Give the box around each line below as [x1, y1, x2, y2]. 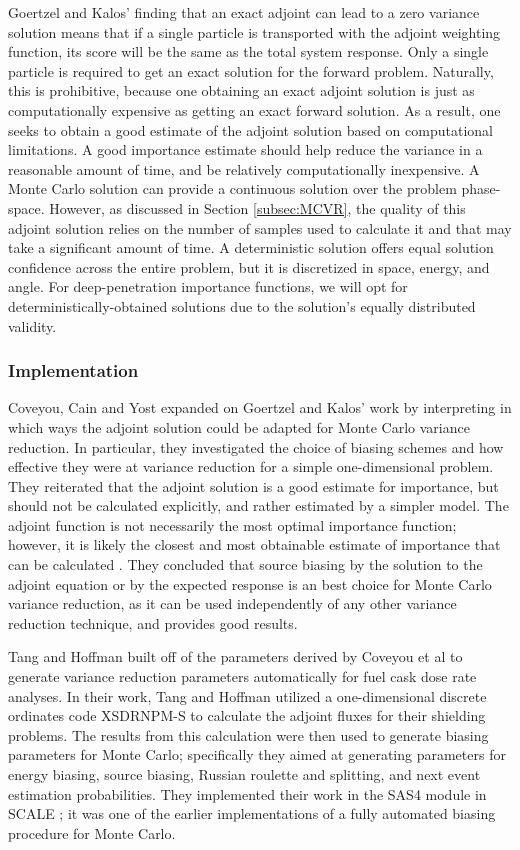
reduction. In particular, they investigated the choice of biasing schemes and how [8, 436, 504, 457]
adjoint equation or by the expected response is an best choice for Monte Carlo [8, 573, 492, 594]
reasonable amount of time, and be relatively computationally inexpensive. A [8, 158, 480, 179]
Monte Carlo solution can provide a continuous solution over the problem [8, 178, 457, 199]
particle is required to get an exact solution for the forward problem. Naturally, [8, 60, 494, 81]
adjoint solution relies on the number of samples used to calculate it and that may [8, 217, 512, 238]
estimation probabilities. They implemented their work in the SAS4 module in [8, 783, 487, 804]
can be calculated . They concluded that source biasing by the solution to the [8, 554, 483, 575]
